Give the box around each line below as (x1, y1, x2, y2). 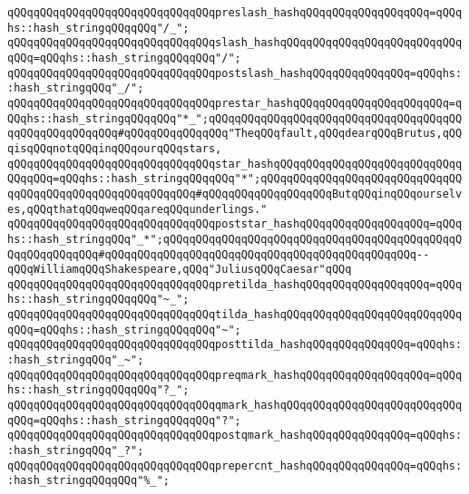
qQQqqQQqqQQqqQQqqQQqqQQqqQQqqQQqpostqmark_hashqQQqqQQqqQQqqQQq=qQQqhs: (7, 429, 463, 442)
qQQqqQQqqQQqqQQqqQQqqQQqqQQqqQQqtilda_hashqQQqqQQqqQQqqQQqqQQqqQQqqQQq (7, 308, 463, 322)
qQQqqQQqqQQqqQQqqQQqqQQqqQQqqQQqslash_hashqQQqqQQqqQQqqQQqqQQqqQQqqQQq (7, 36, 463, 50)
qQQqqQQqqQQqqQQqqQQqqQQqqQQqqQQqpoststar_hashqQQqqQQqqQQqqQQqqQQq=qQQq (7, 218, 463, 231)
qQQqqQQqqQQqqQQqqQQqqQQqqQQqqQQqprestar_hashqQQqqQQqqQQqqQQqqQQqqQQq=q (7, 96, 463, 110)
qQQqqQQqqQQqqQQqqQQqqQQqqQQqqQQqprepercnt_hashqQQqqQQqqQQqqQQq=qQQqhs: (7, 459, 463, 472)
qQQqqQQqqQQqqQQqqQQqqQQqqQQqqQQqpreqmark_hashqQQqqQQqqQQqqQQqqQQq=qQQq (7, 368, 463, 382)
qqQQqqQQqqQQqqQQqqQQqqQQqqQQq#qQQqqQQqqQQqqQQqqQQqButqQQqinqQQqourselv (7, 187, 463, 200)
